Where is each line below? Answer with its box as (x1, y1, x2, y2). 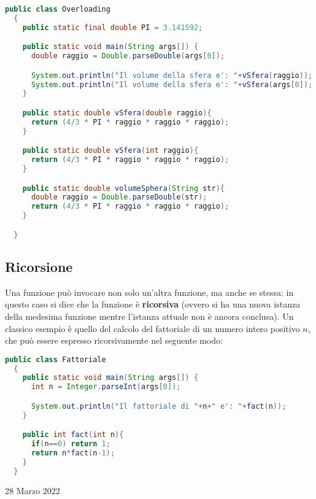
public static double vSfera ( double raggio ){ (22, 108, 212, 117)
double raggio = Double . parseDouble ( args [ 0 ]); (31, 52, 225, 61)
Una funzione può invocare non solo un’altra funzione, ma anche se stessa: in (5, 285, 294, 298)
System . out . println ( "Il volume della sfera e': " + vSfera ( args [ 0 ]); (31, 80, 313, 89)
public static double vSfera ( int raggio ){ (22, 146, 199, 155)
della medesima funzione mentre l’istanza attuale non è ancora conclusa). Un (5, 309, 294, 322)
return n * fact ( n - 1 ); (31, 449, 115, 458)
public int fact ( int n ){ (22, 430, 124, 439)
